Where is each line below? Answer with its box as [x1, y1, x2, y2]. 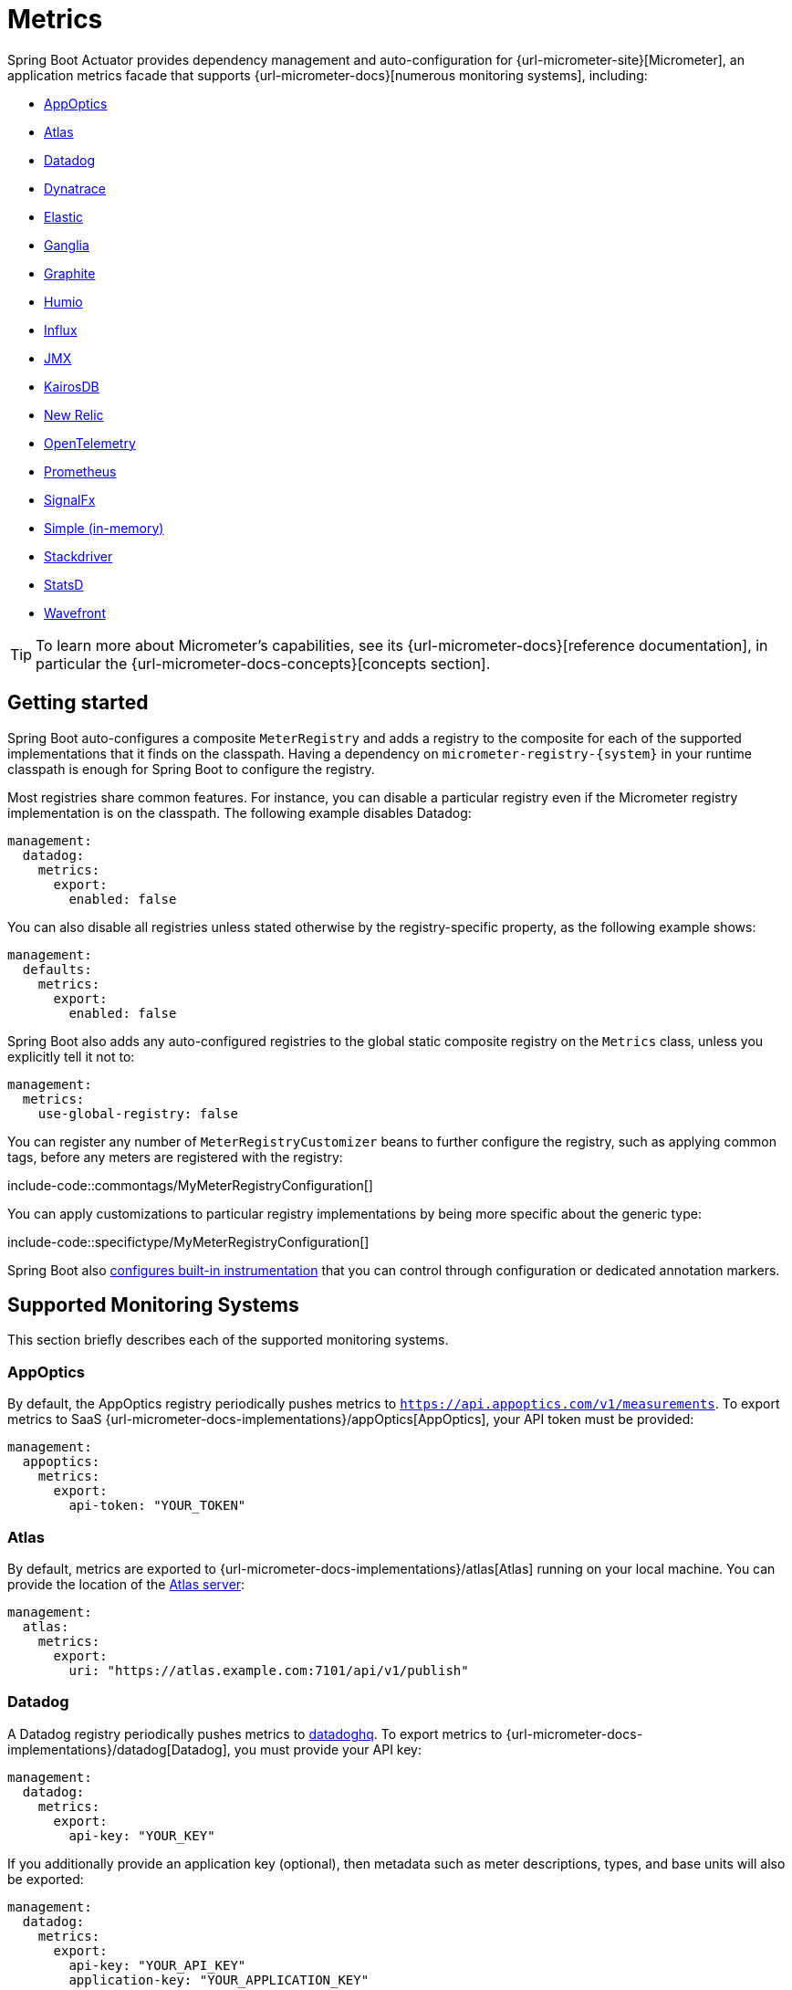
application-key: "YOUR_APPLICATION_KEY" [68, 1972, 370, 1987]
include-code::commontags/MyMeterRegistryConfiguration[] [7, 1177, 373, 1193]
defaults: [22, 961, 92, 977]
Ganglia [44, 236, 89, 253]
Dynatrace [44, 180, 106, 196]
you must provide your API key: [234, 1741, 422, 1757]
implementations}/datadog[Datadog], [7, 1741, 231, 1757]
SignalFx [44, 491, 96, 508]
